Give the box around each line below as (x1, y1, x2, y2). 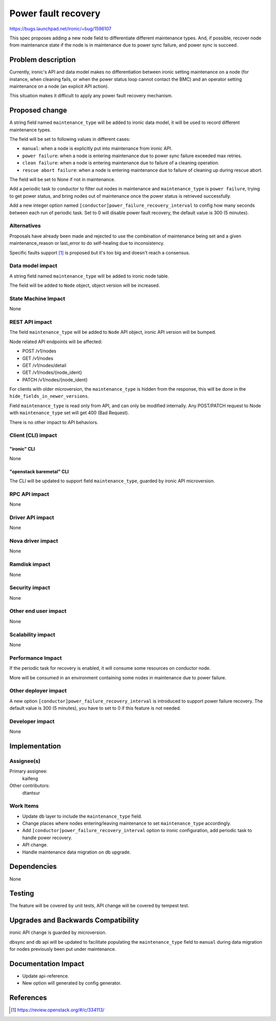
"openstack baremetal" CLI (9, 469, 69, 475)
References (9, 993, 47, 1002)
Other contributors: (9, 782, 50, 789)
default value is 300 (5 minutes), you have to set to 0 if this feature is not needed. (9, 705, 181, 711)
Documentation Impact (9, 959, 84, 968)
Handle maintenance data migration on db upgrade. (22, 849, 131, 855)
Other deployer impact (9, 687, 67, 694)
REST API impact (9, 318, 52, 325)
